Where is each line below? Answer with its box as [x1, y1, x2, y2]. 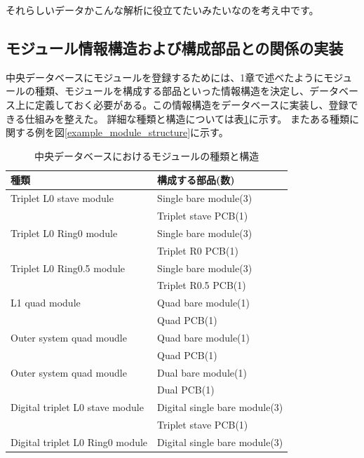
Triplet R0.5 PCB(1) [157, 278, 246, 292]
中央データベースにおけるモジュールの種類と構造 [34, 148, 259, 163]
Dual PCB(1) [157, 382, 215, 397]
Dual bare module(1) [157, 365, 247, 379]
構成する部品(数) [157, 173, 235, 187]
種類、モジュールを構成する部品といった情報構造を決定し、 [34, 83, 310, 98]
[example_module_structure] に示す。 [65, 125, 229, 140]
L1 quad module [11, 295, 81, 310]
